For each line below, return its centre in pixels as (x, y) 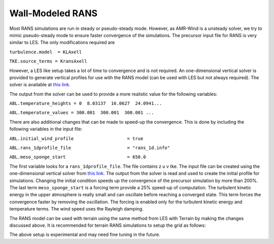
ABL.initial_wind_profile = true (76, 138)
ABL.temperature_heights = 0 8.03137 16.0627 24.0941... (86, 103)
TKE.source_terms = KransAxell (48, 61)
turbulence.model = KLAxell (46, 52)
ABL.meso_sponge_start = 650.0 (78, 157)
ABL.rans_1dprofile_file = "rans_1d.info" (90, 148)
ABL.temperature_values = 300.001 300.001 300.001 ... (82, 113)
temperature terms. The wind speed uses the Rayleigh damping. (77, 209)
